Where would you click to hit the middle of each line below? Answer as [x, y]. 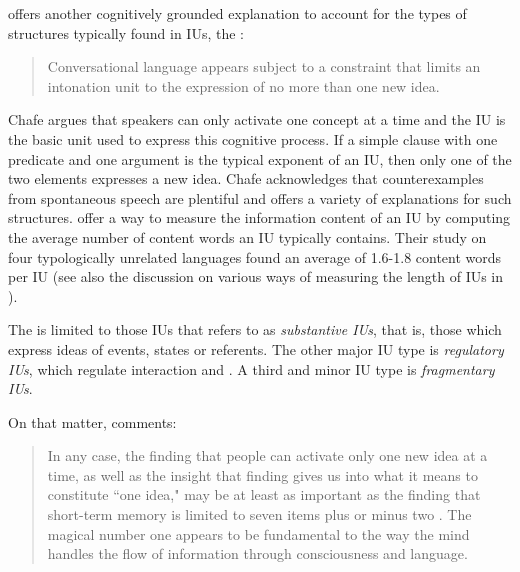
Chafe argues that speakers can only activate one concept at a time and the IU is [257, 119]
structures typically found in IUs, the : [126, 32]
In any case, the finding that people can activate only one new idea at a [267, 455]
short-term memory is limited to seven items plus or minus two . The [259, 514]
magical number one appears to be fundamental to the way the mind [258, 533]
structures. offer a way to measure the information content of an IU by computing [259, 217]
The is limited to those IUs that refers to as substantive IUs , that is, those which [255, 329]
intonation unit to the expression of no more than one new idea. [243, 85]
